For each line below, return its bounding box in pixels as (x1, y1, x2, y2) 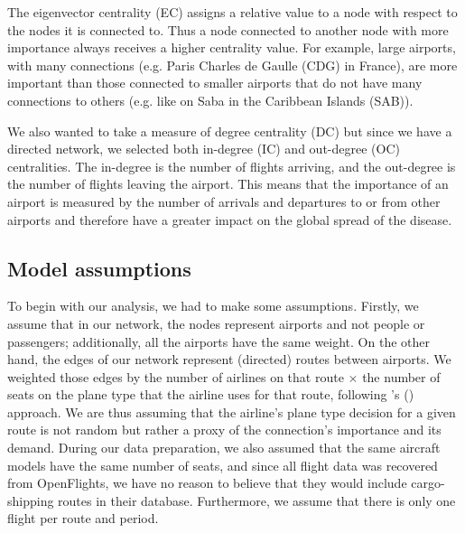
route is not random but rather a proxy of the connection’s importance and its (7, 420, 442, 439)
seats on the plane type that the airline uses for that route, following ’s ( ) (7, 385, 414, 404)
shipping (7, 491, 54, 510)
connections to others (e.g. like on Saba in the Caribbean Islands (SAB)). (7, 90, 414, 109)
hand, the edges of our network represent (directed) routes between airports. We (7, 350, 451, 369)
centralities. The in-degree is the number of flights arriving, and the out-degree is (7, 156, 456, 175)
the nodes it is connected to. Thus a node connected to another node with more (7, 20, 449, 39)
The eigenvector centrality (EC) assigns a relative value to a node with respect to (7, 3, 458, 21)
